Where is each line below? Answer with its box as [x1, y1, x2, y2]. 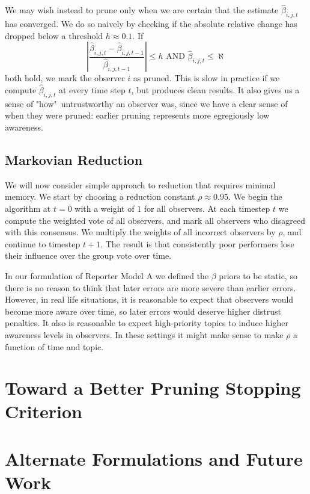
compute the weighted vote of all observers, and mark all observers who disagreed [5, 214, 305, 226]
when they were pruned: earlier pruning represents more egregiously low [5, 109, 270, 122]
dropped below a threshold [5, 29, 103, 42]
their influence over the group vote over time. [5, 249, 172, 262]
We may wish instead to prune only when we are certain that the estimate [5, 4, 279, 16]
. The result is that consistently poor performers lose [100, 237, 294, 250]
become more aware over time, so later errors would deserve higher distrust [5, 304, 281, 317]
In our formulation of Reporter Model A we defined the [5, 269, 209, 282]
